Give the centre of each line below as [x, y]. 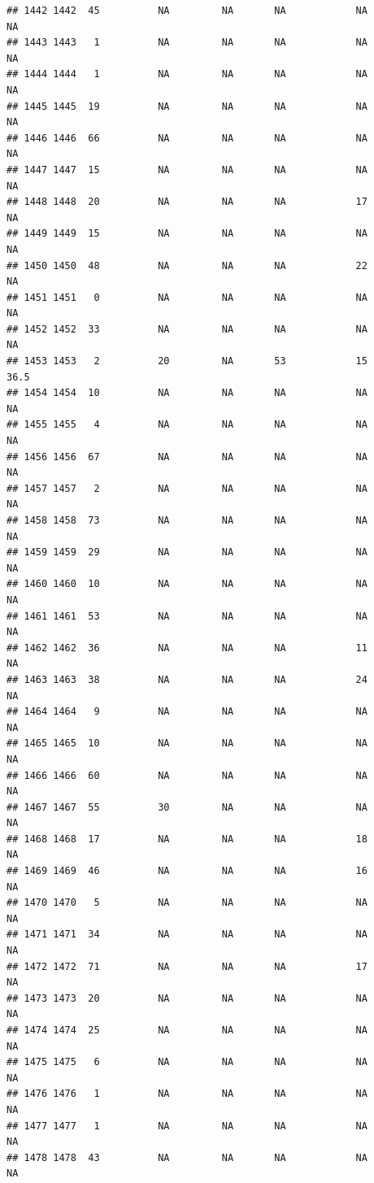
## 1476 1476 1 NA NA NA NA [187, 1094]
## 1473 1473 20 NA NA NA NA [187, 998]
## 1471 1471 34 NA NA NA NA [187, 935]
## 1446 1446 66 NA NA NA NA [187, 138]
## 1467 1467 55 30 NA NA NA [187, 807]
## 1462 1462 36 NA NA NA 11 [187, 648]
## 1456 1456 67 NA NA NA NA [187, 457]
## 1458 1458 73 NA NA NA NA [187, 520]
